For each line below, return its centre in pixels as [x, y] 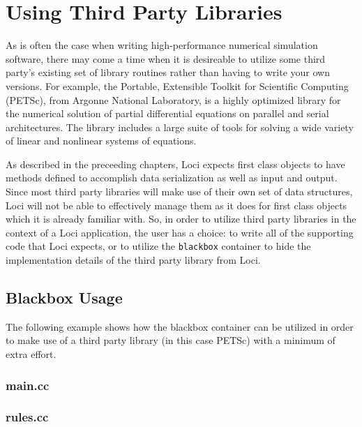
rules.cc [27, 417]
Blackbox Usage [64, 298]
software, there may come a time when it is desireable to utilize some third [166, 58]
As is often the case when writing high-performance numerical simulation [162, 45]
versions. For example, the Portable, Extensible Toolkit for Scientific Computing [177, 85]
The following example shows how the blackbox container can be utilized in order [180, 326]
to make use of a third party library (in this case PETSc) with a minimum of [171, 340]
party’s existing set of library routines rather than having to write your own [168, 72]
